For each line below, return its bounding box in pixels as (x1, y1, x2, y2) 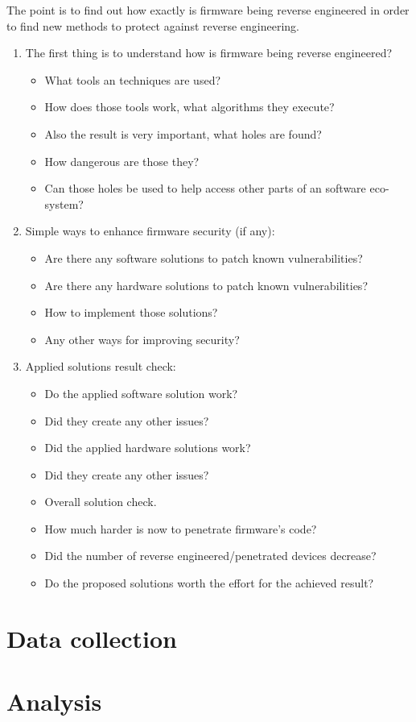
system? (44, 195, 84, 212)
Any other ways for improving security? (44, 330, 240, 347)
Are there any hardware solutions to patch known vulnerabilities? (44, 276, 368, 293)
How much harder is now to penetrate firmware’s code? (44, 520, 317, 537)
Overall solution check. (44, 493, 157, 510)
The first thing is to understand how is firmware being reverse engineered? (25, 44, 393, 61)
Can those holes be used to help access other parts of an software (44, 180, 366, 197)
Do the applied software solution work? (44, 384, 238, 401)
